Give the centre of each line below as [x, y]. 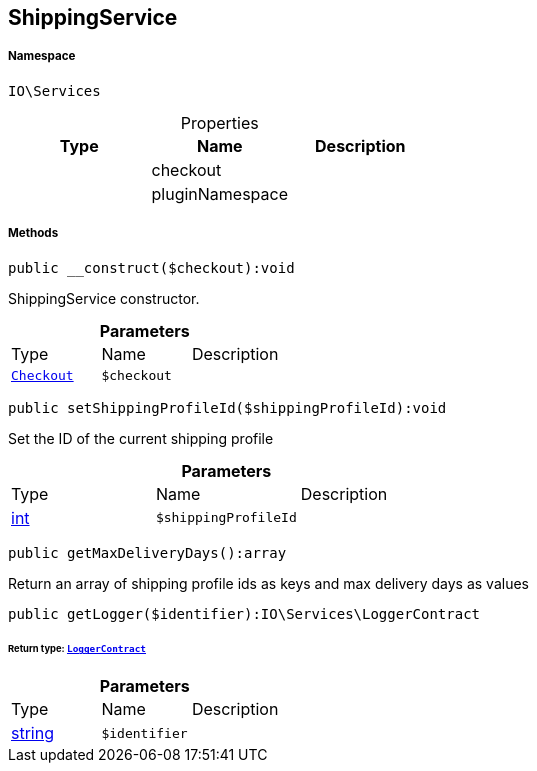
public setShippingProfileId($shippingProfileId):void [227, 407]
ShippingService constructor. [104, 298]
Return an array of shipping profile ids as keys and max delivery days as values [268, 583]
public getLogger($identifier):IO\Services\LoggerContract [244, 613]
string [32, 733]
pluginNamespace [220, 193]
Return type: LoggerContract [77, 649]
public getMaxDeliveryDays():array [147, 552]
